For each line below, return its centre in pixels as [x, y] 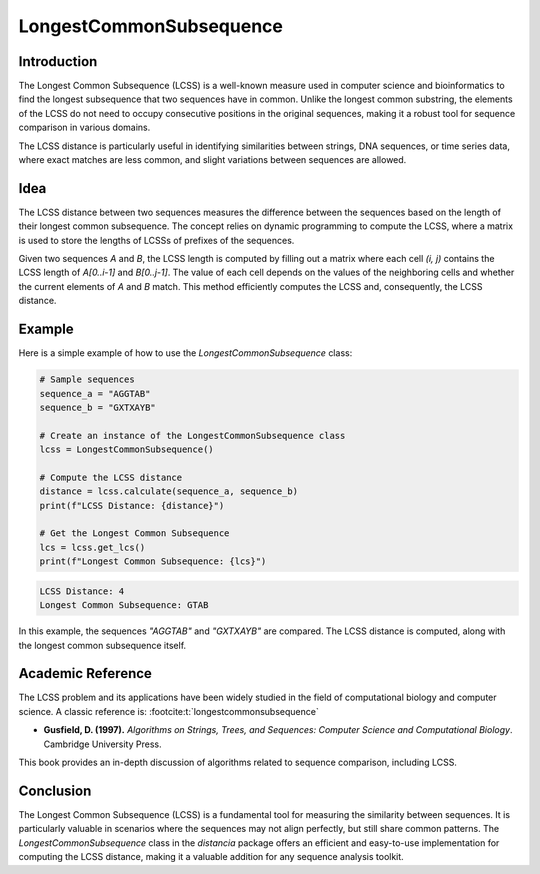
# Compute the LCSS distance [111, 477]
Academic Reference [85, 673]
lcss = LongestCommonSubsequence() [126, 449]
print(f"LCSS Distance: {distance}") [132, 505]
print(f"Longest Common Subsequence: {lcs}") [153, 561]
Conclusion [55, 790]
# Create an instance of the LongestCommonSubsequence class [192, 435]
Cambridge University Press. [102, 744]
